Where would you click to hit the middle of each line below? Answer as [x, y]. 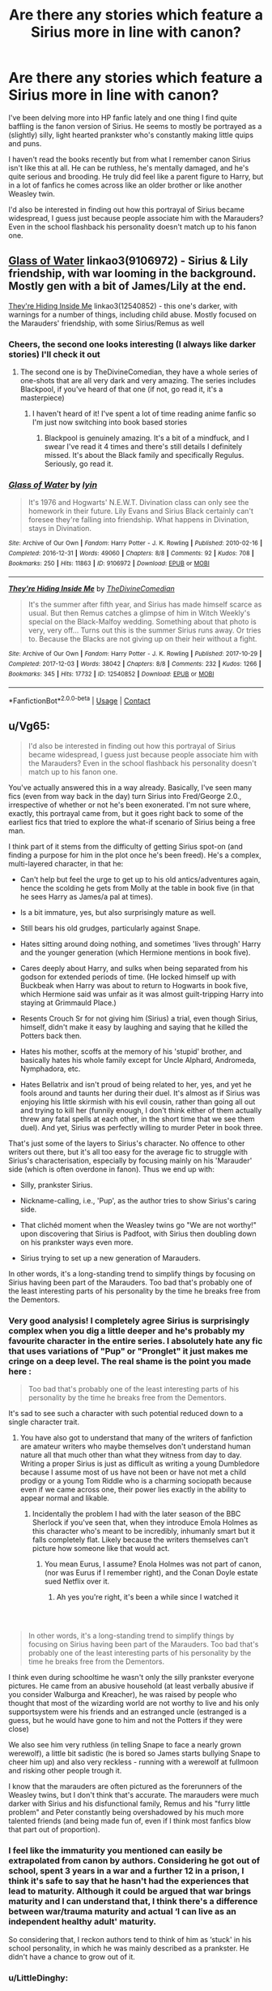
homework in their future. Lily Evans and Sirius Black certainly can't [140, 511]
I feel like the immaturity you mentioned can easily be [115, 1851]
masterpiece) [42, 398]
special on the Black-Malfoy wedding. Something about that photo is [142, 622]
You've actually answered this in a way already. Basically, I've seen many [130, 787]
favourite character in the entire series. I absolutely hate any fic [136, 1341]
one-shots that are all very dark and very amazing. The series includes [138, 381]
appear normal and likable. [64, 1498]
